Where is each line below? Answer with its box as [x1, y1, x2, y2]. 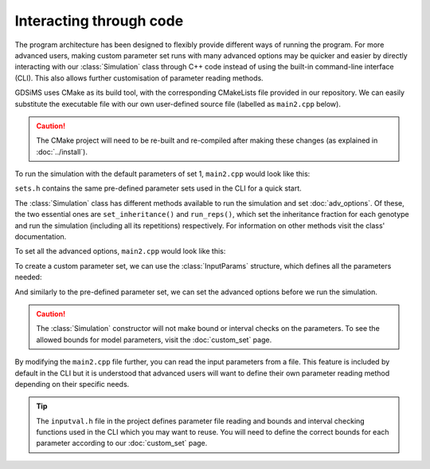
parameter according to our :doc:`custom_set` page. [36, 439, 208, 448]
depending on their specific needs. [14, 379, 130, 388]
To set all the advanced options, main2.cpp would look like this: [14, 246, 226, 256]
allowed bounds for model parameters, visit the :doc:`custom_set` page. [36, 335, 272, 345]
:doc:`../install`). [36, 147, 88, 156]
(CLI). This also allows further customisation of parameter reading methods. [14, 73, 264, 83]
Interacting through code [14, 12, 184, 30]
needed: [14, 272, 42, 282]
